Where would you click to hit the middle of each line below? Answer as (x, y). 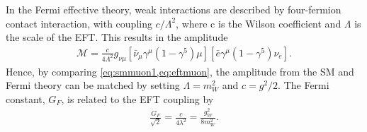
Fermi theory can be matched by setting (93, 85)
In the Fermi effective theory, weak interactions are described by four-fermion (174, 9)
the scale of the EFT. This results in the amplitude (117, 37)
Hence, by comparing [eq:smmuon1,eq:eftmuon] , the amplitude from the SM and (180, 71)
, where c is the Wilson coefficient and (259, 23)
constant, (26, 98)
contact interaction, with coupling (79, 23)
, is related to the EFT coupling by (137, 98)
